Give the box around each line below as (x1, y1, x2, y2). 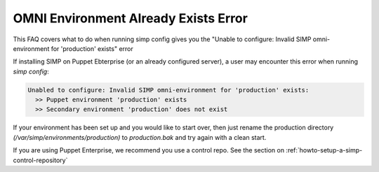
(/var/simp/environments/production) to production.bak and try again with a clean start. (13, 133, 267, 141)
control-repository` (13, 156, 68, 164)
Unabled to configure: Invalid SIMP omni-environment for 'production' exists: (27, 86, 310, 94)
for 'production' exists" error (51, 44, 133, 52)
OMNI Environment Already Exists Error (13, 10, 248, 26)
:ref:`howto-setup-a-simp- (285, 146, 363, 155)
